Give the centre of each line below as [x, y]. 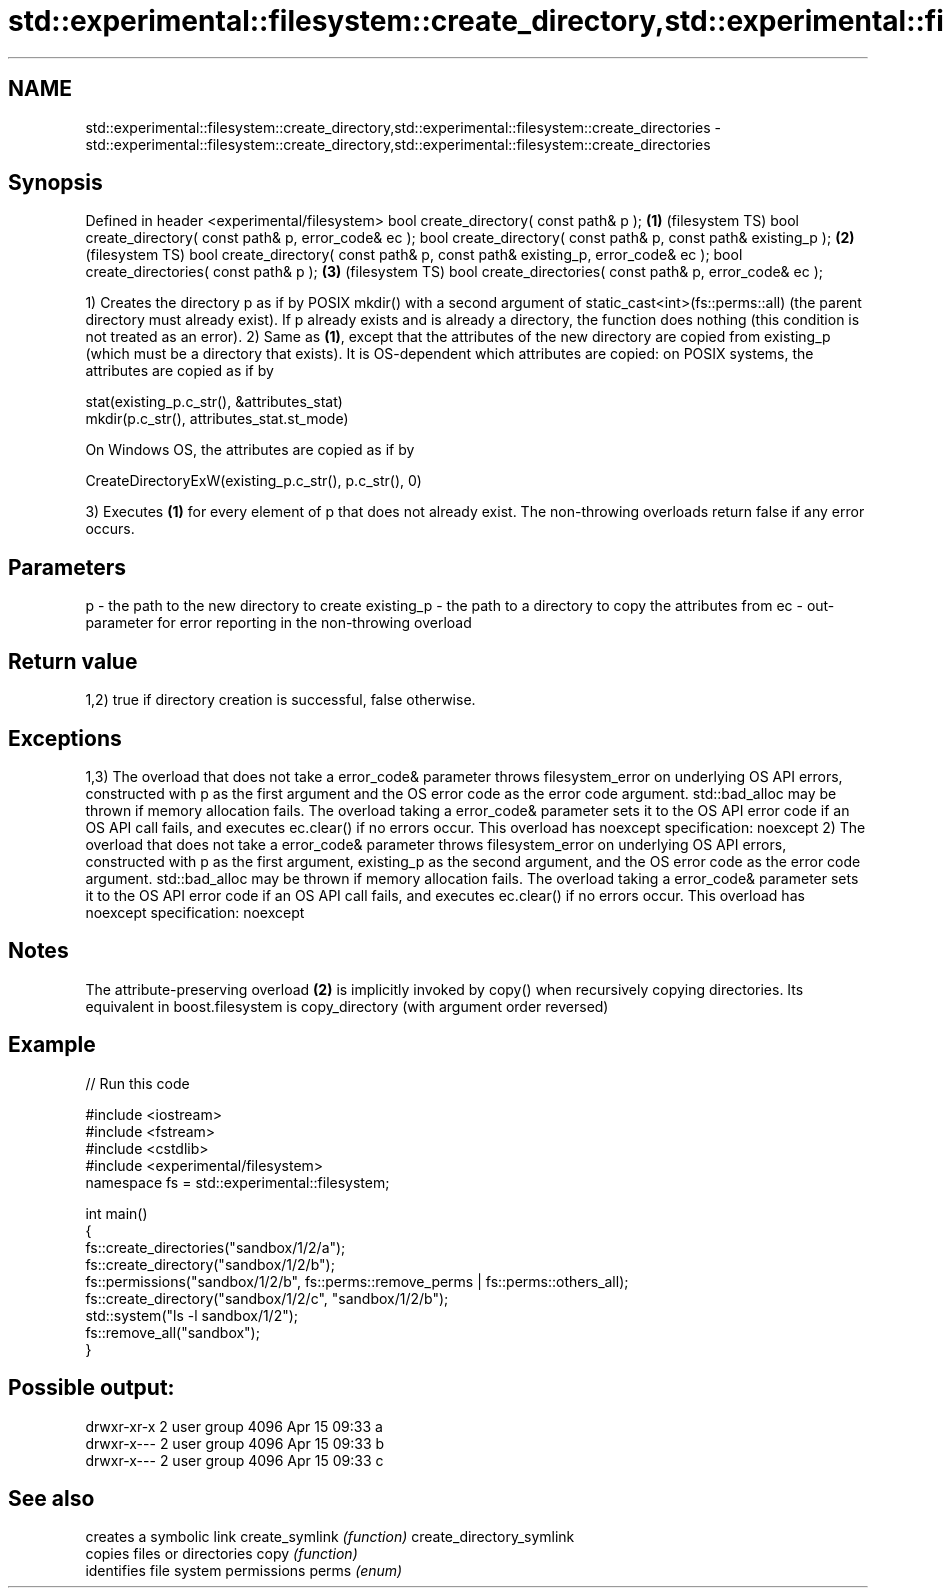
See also [51, 1498]
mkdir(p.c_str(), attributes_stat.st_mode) [217, 419]
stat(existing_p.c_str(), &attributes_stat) [214, 402]
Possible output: [91, 1388]
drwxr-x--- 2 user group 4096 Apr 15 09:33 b [235, 1443]
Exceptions [65, 738]
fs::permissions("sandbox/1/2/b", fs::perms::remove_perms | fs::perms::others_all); [357, 1281]
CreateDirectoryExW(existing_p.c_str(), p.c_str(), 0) [253, 481]
